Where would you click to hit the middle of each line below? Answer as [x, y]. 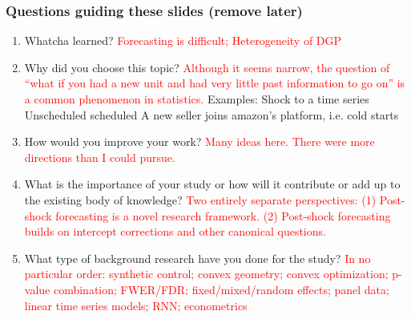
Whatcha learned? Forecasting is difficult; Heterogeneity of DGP [183, 40]
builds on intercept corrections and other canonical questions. [175, 231]
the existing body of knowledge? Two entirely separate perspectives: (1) [200, 199]
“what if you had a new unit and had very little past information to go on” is [215, 83]
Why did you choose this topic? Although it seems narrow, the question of [207, 67]
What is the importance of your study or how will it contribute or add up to [212, 184]
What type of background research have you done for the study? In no [197, 258]
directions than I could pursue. [100, 157]
